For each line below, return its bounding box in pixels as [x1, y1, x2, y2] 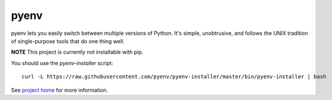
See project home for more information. [11, 86, 108, 93]
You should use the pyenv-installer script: [11, 59, 113, 66]
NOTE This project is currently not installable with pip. [11, 49, 144, 56]
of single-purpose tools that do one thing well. [11, 37, 125, 44]
